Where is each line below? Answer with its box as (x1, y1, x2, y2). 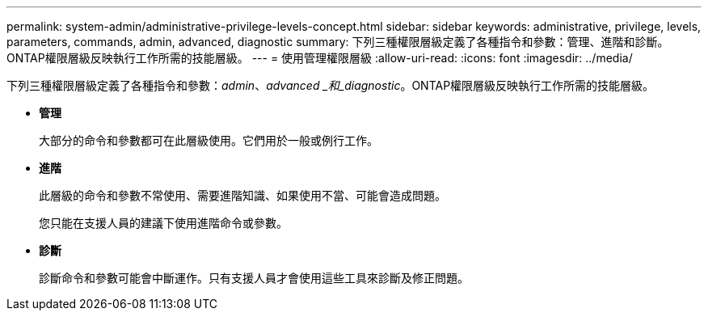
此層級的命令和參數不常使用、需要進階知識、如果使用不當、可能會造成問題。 (39, 188, 446, 202)
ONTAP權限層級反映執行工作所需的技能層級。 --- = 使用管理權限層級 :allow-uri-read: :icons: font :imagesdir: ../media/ (6, 51, 633, 65)
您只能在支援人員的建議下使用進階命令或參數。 (39, 216, 288, 230)
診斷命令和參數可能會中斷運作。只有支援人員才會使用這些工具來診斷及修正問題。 (39, 271, 469, 285)
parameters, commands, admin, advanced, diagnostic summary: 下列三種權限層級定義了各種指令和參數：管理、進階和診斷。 (6, 35, 669, 49)
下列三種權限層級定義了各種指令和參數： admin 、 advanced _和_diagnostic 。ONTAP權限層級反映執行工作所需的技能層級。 (6, 78, 655, 92)
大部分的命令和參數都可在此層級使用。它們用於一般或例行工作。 (39, 133, 378, 147)
